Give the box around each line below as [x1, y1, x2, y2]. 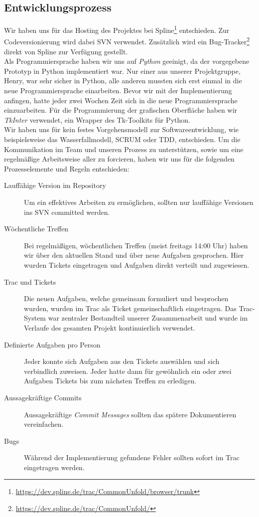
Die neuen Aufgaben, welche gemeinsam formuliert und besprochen [24, 293, 229, 304]
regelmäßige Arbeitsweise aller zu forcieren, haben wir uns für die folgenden [4, 154, 235, 164]
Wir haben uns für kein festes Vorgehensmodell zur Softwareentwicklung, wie [4, 124, 239, 135]
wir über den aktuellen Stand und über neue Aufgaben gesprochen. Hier [24, 250, 244, 260]
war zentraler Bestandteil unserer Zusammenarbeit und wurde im [48, 313, 248, 323]
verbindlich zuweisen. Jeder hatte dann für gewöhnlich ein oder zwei [24, 365, 232, 376]
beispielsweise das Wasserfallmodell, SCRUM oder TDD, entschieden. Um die [4, 134, 241, 145]
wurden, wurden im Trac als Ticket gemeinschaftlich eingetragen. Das [24, 303, 237, 313]
